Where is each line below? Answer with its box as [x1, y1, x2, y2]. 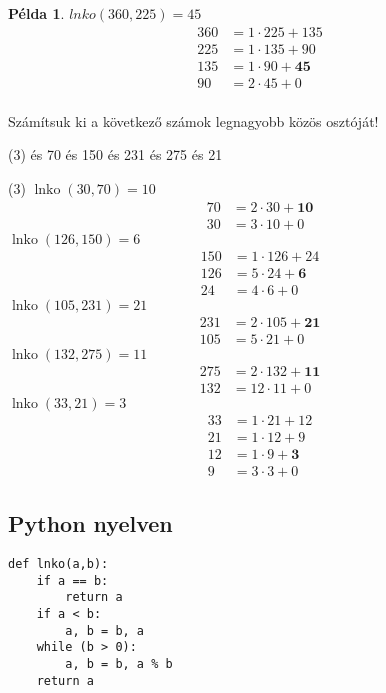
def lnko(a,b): [8, 557, 109, 572]
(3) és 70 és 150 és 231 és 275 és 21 [8, 144, 223, 165]
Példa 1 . [8, 3, 65, 23]
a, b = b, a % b [65, 657, 173, 672]
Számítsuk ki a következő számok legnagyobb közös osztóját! [8, 110, 379, 131]
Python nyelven [8, 508, 173, 539]
